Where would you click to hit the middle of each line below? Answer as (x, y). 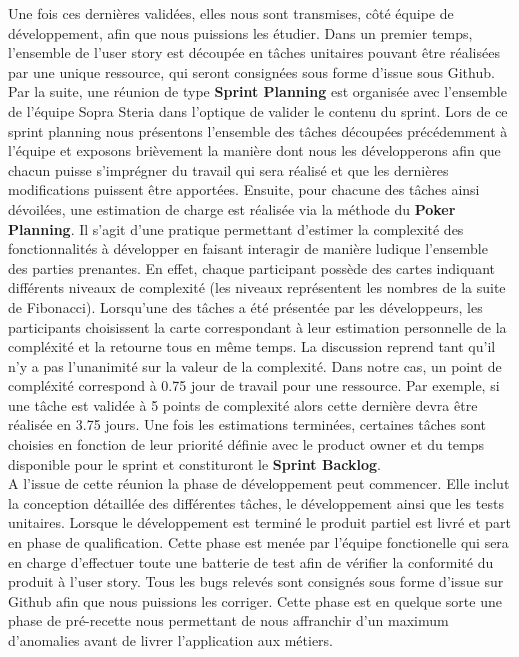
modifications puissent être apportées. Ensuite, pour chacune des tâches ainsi (244, 189)
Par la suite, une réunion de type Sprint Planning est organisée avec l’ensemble (257, 91)
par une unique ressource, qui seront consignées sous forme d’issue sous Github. (251, 71)
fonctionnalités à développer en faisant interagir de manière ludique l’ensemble (248, 248)
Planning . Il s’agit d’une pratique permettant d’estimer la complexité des (236, 228)
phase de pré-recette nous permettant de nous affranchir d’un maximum (228, 620)
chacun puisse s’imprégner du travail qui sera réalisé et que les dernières (228, 169)
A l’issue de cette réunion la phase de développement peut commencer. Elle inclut (259, 483)
